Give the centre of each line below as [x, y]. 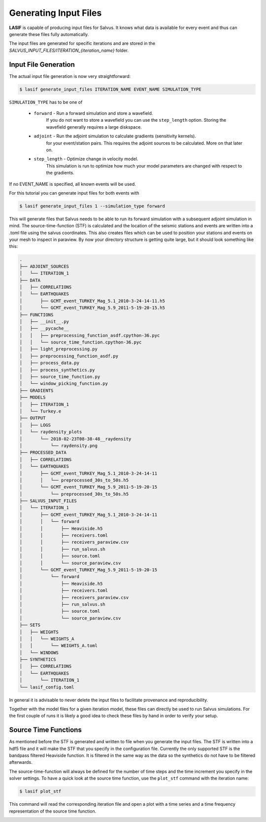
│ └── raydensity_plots [51, 432]
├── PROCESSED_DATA [43, 453]
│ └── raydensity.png [59, 445]
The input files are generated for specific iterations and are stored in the [82, 43]
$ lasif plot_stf [40, 791]
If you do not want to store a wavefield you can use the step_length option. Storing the [136, 120]
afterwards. [21, 762]
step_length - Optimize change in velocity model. [86, 159]
